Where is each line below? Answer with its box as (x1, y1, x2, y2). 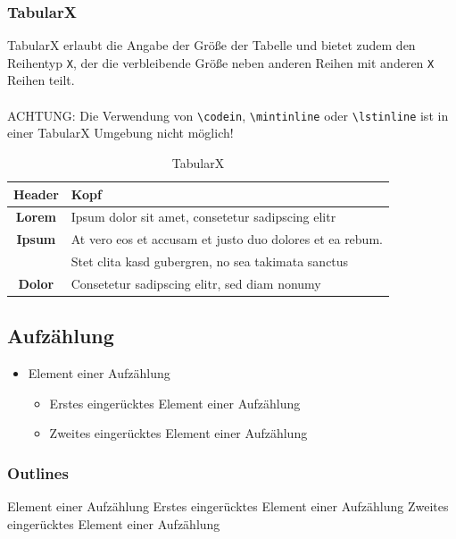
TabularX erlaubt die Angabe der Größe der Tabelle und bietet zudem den (7, 36, 416, 55)
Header (13, 184, 59, 203)
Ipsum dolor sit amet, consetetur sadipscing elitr (70, 207, 336, 226)
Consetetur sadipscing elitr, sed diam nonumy (70, 274, 321, 292)
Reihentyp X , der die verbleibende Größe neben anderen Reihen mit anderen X (7, 53, 435, 72)
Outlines (7, 461, 69, 484)
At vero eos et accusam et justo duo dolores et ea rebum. (70, 230, 383, 248)
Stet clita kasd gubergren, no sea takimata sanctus (70, 252, 349, 271)
